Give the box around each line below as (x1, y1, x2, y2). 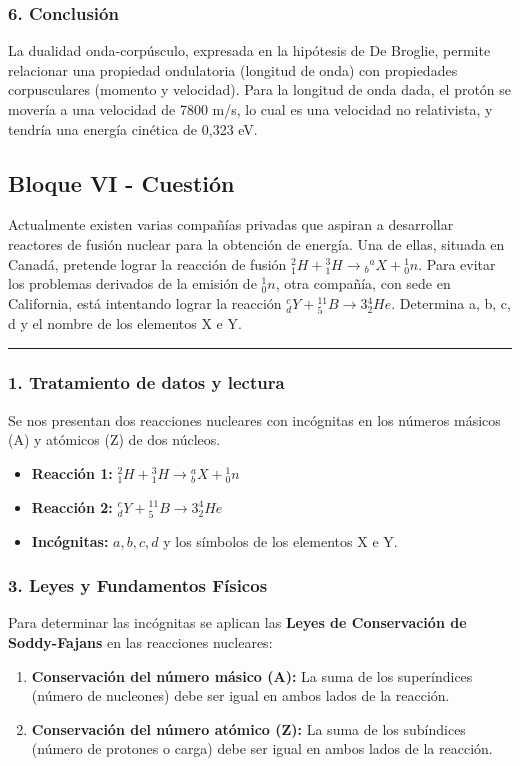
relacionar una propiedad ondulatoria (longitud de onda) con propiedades (8, 59, 458, 80)
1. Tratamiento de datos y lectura (8, 370, 285, 395)
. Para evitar (418, 253, 496, 274)
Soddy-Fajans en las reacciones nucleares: (8, 632, 273, 653)
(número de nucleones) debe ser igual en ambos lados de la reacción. (31, 685, 450, 706)
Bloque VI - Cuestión (8, 167, 235, 198)
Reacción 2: (31, 496, 113, 517)
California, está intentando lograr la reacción (8, 292, 282, 313)
